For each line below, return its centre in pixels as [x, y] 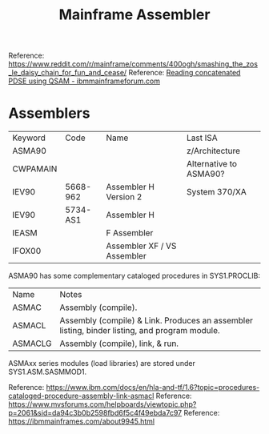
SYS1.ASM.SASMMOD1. [47, 372]
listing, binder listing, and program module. [140, 331]
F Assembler [130, 233]
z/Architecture [214, 151]
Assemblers [49, 113]
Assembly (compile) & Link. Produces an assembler [157, 320]
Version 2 [124, 197]
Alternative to [212, 164]
